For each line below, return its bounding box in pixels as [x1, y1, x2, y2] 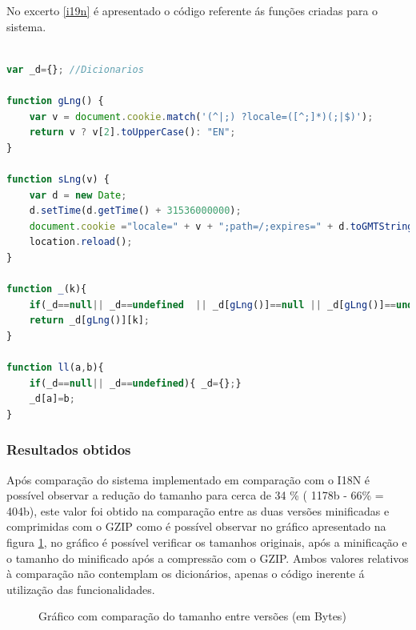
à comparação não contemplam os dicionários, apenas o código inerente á [6, 565, 365, 582]
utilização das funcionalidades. [6, 580, 155, 597]
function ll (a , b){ [6, 362, 104, 374]
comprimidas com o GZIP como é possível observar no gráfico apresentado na [6, 518, 386, 535]
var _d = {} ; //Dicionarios [6, 63, 144, 75]
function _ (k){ [6, 283, 87, 295]
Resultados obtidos [6, 439, 131, 459]
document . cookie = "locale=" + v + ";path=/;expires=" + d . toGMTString [29, 220, 414, 232]
